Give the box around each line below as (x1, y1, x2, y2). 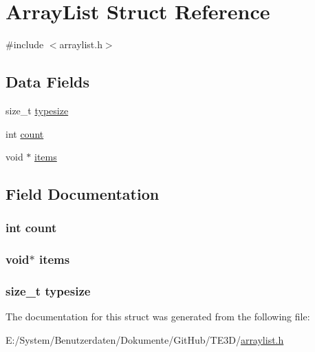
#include (6, 37, 44, 52)
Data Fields (6, 71, 90, 92)
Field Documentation (6, 183, 160, 205)
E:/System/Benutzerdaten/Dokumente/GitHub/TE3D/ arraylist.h (6, 332, 284, 346)
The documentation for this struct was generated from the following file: (6, 309, 310, 324)
